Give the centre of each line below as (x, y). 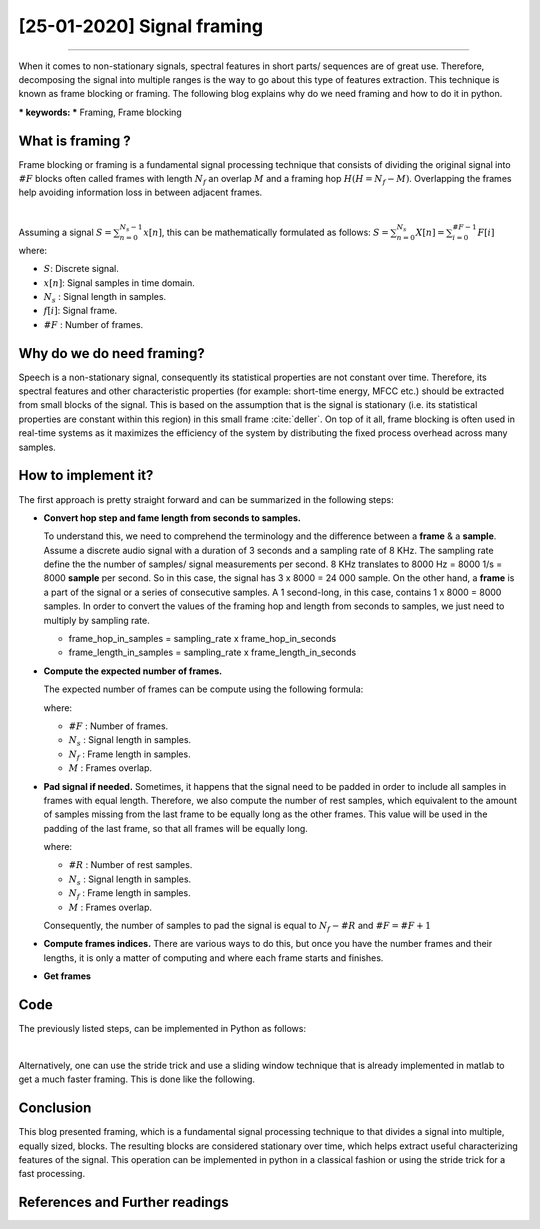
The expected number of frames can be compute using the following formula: (203, 689)
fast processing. (51, 1174)
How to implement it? (86, 475)
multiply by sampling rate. (96, 620)
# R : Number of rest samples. (130, 865)
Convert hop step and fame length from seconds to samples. (172, 517)
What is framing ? (74, 140)
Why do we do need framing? (111, 353)
